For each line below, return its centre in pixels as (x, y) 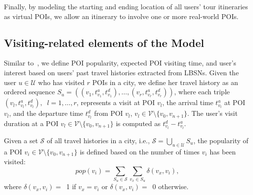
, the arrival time (188, 102)
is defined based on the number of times (140, 151)
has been (223, 151)
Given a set (21, 140)
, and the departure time (46, 113)
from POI (109, 113)
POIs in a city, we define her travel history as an (165, 82)
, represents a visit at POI (116, 102)
